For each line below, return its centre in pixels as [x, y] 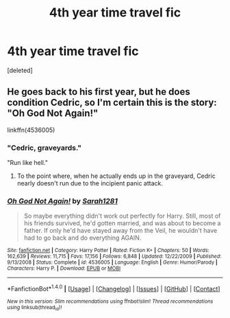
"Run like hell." [27, 163]
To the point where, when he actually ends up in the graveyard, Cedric [116, 176]
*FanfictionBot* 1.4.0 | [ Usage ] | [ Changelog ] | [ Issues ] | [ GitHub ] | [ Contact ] [114, 288]
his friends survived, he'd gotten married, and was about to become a [122, 223]
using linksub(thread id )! [35, 308]
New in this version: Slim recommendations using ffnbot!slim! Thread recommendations [110, 302]
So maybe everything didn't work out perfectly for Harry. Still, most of [122, 216]
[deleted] [20, 70]
